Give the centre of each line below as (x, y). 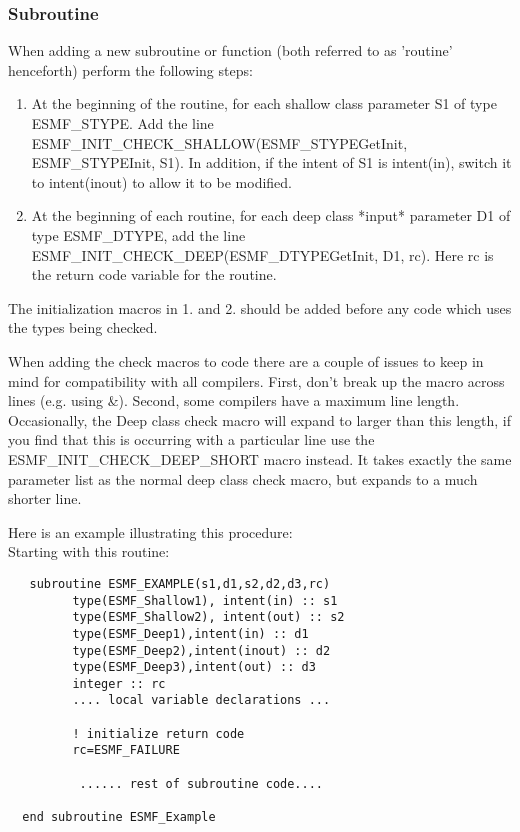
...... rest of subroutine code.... (201, 783)
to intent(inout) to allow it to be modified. (161, 181)
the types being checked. (83, 327)
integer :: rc (119, 683)
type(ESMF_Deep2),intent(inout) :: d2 (201, 650)
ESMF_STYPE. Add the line (122, 123)
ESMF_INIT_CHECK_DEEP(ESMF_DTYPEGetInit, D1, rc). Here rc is (262, 254)
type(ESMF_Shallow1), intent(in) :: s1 (205, 600)
